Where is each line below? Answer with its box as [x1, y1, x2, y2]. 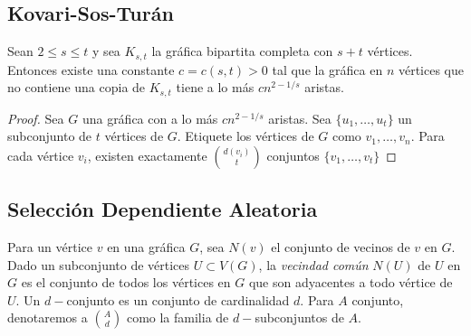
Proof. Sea [7, 108, 64, 127]
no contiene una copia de [7, 78, 146, 97]
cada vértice [7, 145, 74, 164]
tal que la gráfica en [272, 60, 383, 79]
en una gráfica [107, 238, 186, 257]
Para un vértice [7, 238, 92, 257]
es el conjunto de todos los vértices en [21, 273, 231, 292]
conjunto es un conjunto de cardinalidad [66, 290, 290, 309]
